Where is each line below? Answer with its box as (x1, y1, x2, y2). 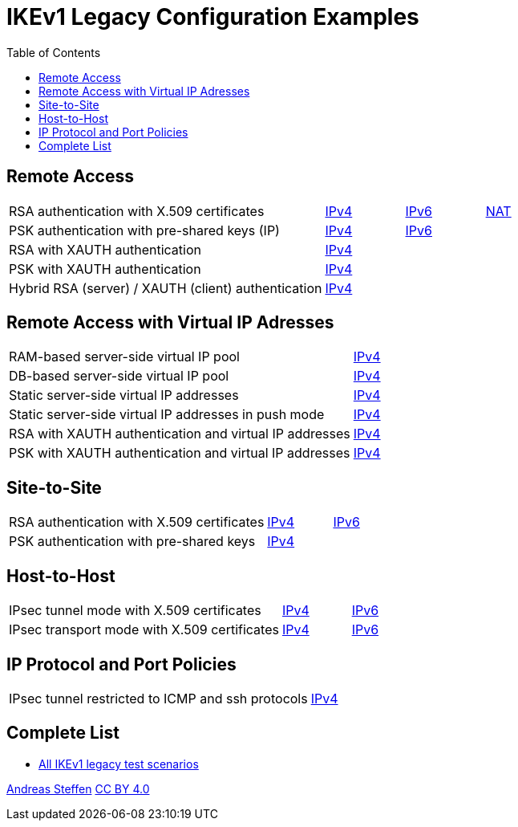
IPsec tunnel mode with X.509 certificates (9, 602, 261, 619)
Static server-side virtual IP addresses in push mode (9, 406, 325, 423)
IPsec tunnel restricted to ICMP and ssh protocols (9, 690, 308, 707)
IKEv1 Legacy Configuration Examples (6, 3, 419, 31)
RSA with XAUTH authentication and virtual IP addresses (9, 426, 350, 442)
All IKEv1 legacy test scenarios (38, 756, 199, 771)
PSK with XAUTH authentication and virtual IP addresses (9, 445, 350, 462)
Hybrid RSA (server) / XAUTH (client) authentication (9, 279, 322, 296)
